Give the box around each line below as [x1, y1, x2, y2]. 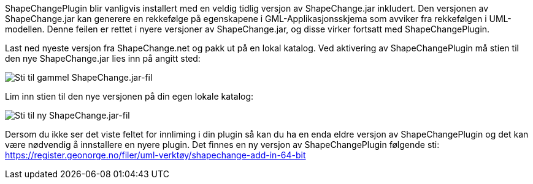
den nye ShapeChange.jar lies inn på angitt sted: [5, 53, 201, 64]
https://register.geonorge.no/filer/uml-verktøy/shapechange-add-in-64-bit [5, 150, 306, 160]
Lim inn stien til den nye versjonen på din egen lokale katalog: [5, 91, 254, 101]
